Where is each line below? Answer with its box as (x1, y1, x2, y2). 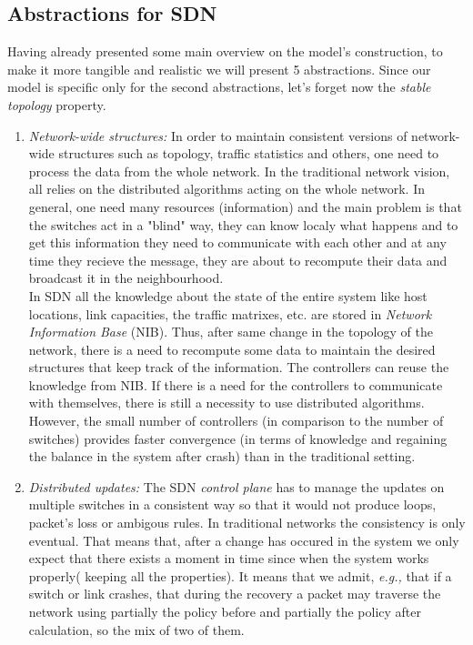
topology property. (7, 95, 106, 114)
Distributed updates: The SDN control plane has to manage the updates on (28, 477, 445, 496)
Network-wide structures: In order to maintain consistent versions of (28, 126, 408, 145)
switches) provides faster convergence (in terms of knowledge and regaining (28, 428, 448, 448)
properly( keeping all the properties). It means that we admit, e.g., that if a (28, 566, 452, 585)
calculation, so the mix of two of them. (28, 620, 245, 639)
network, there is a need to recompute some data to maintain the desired (28, 339, 436, 358)
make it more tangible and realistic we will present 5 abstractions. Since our (7, 59, 431, 78)
